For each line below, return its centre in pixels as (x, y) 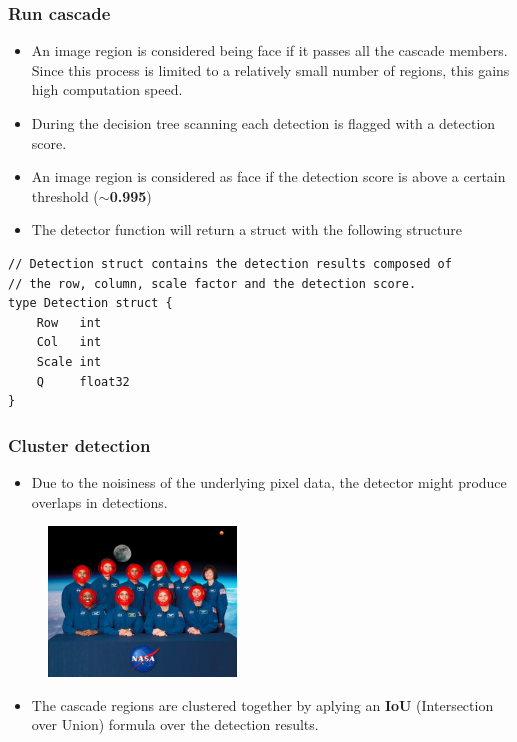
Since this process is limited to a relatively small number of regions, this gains (270, 69)
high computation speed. (107, 89)
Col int (69, 342)
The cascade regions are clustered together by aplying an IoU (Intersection (262, 704)
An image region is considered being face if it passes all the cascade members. (269, 50)
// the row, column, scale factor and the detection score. (212, 283)
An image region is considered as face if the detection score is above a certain (268, 176)
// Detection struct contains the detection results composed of (230, 263)
